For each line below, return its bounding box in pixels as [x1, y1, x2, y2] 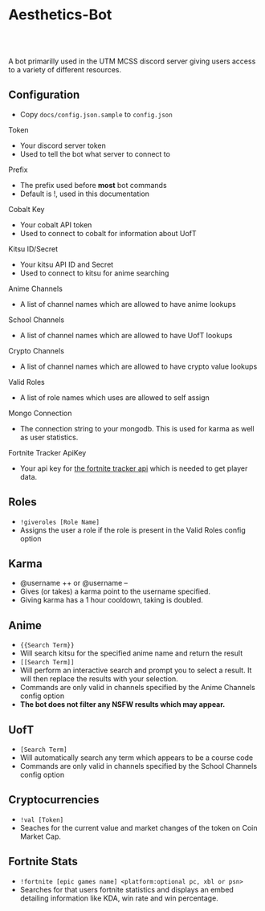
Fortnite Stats [8, 855, 79, 868]
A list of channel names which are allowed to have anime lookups [19, 299, 237, 308]
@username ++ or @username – [19, 578, 128, 588]
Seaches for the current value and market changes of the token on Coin [19, 823, 258, 832]
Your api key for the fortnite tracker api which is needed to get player [19, 464, 248, 473]
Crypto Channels [8, 345, 64, 355]
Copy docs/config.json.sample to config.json [19, 109, 173, 119]
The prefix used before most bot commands [19, 180, 167, 190]
